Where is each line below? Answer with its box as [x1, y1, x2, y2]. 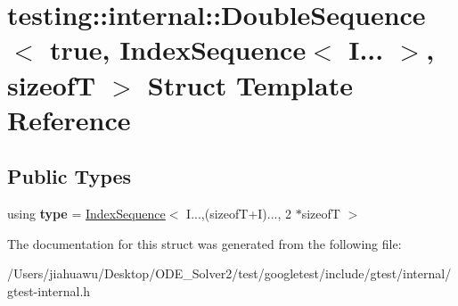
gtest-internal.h [7, 281, 91, 300]
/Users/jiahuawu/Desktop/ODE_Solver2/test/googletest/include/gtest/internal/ [7, 264, 452, 283]
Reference [7, 101, 131, 137]
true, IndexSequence [50, 31, 307, 68]
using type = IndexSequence [7, 204, 166, 223]
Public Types [7, 162, 132, 190]
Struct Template [147, 66, 353, 103]
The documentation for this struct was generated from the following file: [7, 234, 402, 252]
